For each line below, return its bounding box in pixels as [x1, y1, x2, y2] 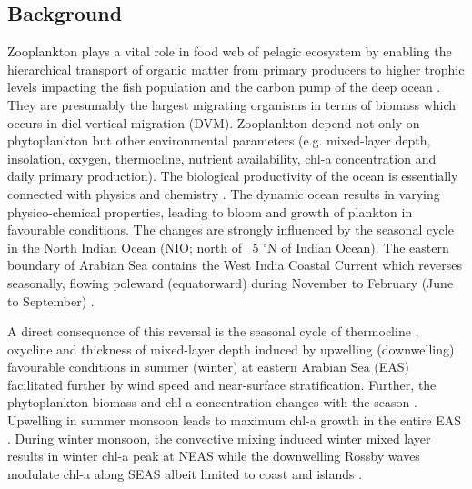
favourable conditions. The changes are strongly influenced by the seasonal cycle [7, 220, 454, 239]
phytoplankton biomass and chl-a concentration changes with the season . [7, 393, 417, 412]
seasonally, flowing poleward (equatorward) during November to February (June [7, 273, 454, 292]
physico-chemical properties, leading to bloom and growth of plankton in [7, 202, 413, 221]
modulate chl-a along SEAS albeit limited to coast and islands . [7, 464, 363, 483]
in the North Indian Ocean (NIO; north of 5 [7, 237, 259, 256]
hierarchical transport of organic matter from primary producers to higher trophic [7, 59, 465, 78]
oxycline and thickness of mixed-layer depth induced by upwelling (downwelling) [7, 339, 455, 358]
